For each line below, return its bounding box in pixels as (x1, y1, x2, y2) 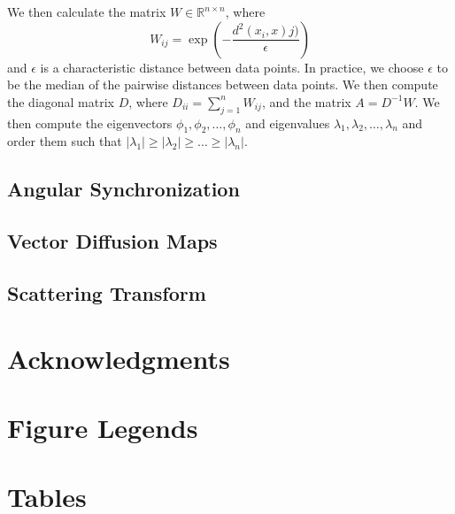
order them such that (7, 132, 122, 150)
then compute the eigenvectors (7, 113, 173, 132)
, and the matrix (261, 92, 351, 111)
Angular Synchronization (7, 175, 240, 203)
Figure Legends (7, 409, 198, 445)
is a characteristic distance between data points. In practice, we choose (40, 58, 424, 76)
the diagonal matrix (7, 92, 115, 111)
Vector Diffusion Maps (7, 227, 218, 255)
